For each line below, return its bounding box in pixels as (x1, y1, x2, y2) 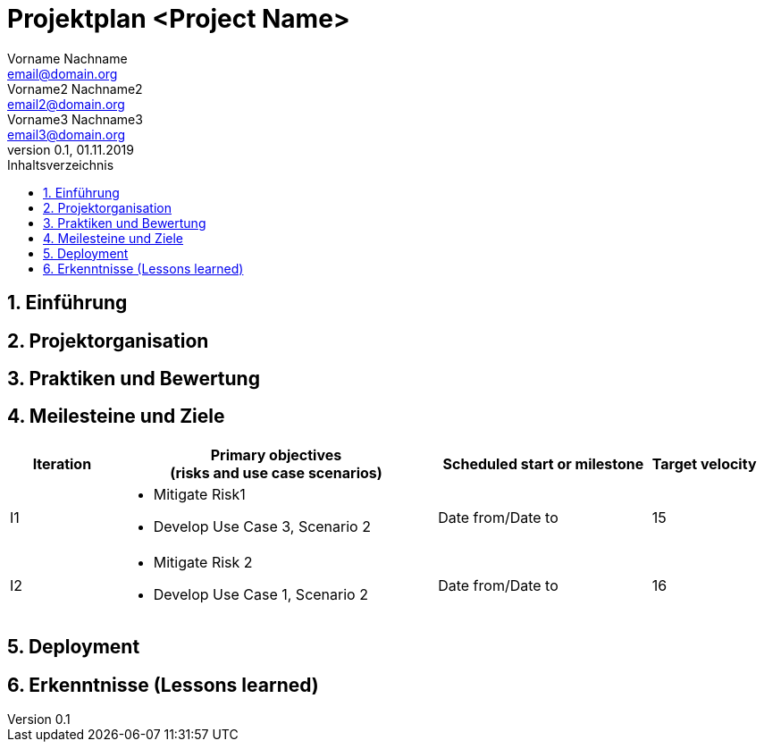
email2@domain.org (7, 96, 125, 112)
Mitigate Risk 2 (153, 552, 253, 571)
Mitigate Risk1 (153, 484, 246, 503)
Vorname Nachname (7, 50, 128, 66)
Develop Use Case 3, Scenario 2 (153, 517, 371, 535)
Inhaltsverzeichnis (7, 156, 114, 173)
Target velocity (651, 454, 757, 473)
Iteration (32, 454, 92, 473)
